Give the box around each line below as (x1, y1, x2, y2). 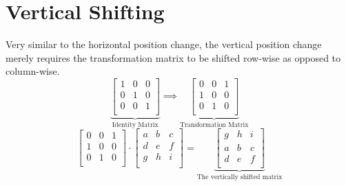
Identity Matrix (112, 121, 159, 128)
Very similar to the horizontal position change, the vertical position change (6, 37, 322, 51)
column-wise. (6, 64, 60, 78)
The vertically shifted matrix (196, 174, 283, 181)
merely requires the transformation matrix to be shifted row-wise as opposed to (6, 50, 341, 65)
